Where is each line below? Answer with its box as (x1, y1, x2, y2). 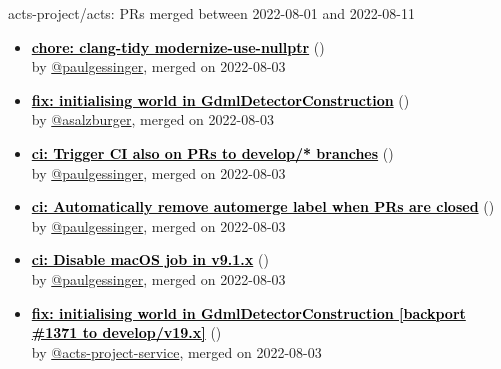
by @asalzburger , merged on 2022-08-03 (31, 109, 274, 130)
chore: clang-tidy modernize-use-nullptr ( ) (31, 36, 325, 57)
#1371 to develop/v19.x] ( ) (31, 322, 222, 343)
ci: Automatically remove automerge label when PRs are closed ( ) (31, 196, 495, 217)
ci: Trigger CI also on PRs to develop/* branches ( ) (31, 142, 394, 163)
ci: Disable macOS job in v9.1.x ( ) (31, 249, 269, 270)
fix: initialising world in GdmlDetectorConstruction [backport (31, 302, 466, 323)
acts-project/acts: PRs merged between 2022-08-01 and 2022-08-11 (8, 3, 416, 23)
